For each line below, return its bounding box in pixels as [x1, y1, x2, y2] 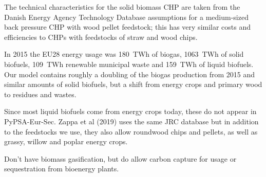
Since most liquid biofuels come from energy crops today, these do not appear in [4, 106, 257, 117]
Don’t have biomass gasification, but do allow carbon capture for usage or [4, 153, 237, 164]
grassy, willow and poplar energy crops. [4, 136, 128, 147]
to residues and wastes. [4, 88, 77, 99]
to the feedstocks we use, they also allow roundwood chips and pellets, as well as [4, 126, 258, 137]
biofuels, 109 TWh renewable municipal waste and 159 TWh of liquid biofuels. [4, 58, 254, 69]
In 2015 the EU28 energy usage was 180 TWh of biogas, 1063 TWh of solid [4, 49, 244, 59]
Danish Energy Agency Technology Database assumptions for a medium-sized [4, 11, 249, 22]
